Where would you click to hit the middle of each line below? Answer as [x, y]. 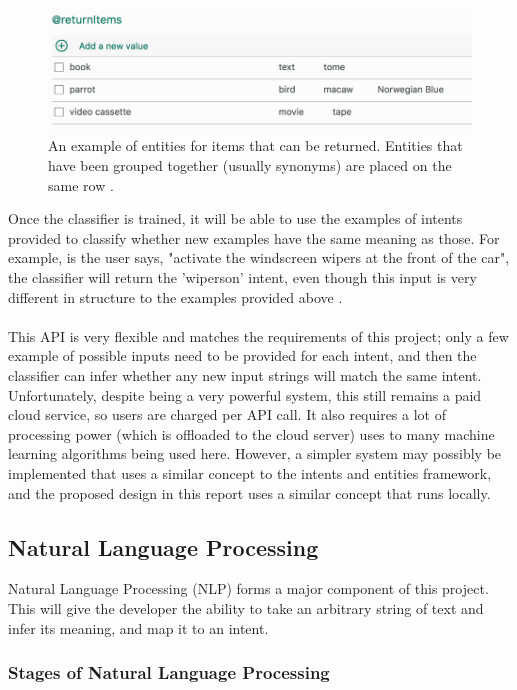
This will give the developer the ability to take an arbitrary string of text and [246, 607]
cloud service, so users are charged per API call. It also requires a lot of [227, 414]
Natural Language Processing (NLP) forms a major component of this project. [248, 588]
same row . [81, 184]
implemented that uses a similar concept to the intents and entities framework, [250, 472]
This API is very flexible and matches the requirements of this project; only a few [258, 335]
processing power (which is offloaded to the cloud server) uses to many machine [251, 433]
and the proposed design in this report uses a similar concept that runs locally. [249, 492]
